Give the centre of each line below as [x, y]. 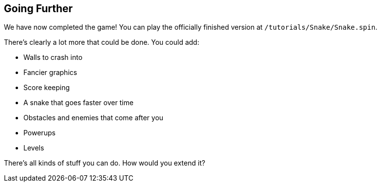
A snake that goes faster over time [78, 103]
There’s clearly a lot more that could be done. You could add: [102, 42]
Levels [34, 148]
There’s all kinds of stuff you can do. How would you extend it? [105, 163]
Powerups [39, 133]
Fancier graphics [50, 73]
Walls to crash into [53, 57]
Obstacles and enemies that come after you [94, 118]
